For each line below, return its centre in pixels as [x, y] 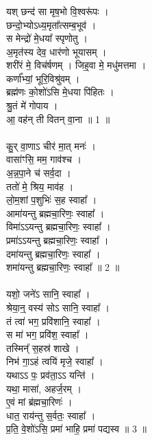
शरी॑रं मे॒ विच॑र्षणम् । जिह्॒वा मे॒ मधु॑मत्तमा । [76, 65]
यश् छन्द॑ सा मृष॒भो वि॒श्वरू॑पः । [58, 11]
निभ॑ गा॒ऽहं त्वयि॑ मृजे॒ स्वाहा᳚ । [55, 361]
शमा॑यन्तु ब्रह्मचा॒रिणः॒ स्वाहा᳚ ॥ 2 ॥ [63, 267]
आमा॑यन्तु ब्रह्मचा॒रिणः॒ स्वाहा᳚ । [55, 213]
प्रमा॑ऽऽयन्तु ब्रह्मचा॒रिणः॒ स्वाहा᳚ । [58, 240]
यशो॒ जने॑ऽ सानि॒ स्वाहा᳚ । [48, 294]
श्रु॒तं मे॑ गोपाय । [32, 106]
